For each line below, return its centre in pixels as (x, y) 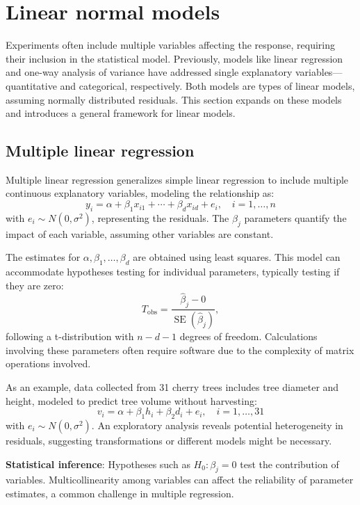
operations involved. (48, 363)
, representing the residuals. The (160, 217)
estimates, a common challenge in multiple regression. (120, 493)
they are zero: (35, 285)
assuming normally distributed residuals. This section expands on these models (174, 99)
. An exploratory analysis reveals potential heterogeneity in (217, 425)
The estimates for (43, 257)
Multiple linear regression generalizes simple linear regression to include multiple (177, 179)
